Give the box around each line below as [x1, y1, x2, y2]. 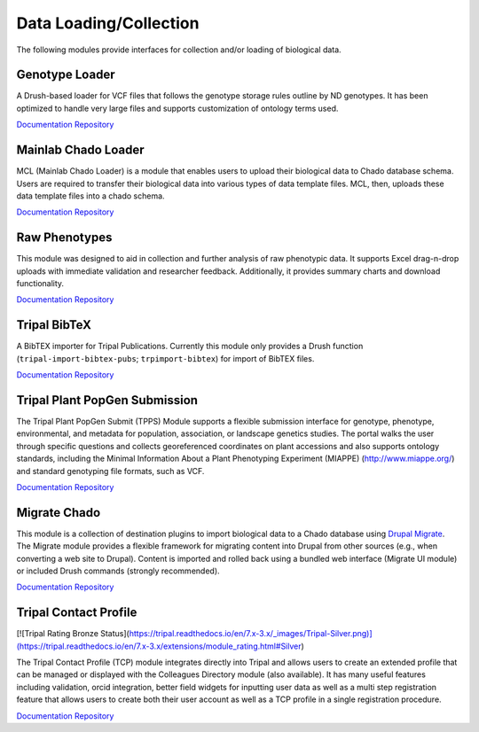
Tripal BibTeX [16, 317, 92, 332]
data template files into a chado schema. [16, 191, 165, 201]
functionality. [16, 278, 65, 288]
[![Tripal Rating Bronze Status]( [16, 628, 130, 639]
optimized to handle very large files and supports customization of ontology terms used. [16, 103, 339, 113]
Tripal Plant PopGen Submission [16, 393, 199, 408]
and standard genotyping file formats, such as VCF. [16, 465, 205, 476]
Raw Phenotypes [16, 230, 113, 245]
